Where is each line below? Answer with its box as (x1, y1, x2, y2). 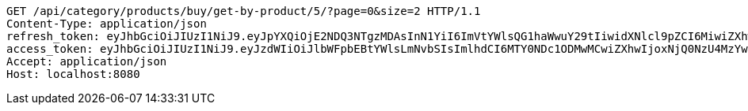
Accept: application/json (6, 55, 167, 68)
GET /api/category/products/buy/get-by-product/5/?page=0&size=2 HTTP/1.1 (6, 5, 481, 17)
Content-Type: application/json (6, 17, 207, 30)
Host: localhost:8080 (6, 68, 140, 80)
